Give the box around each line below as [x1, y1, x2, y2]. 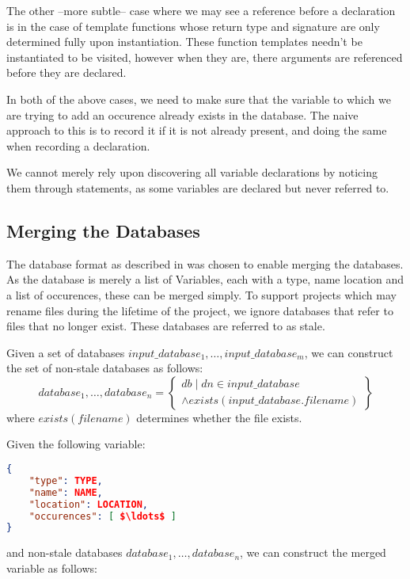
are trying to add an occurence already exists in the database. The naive [6, 106, 359, 123]
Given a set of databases [6, 344, 125, 360]
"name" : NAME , [28, 486, 103, 498]
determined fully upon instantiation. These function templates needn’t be [6, 33, 363, 50]
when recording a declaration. [6, 137, 150, 154]
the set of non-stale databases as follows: [6, 360, 203, 376]
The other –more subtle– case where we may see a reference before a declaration [6, 2, 396, 18]
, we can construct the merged [240, 544, 386, 561]
